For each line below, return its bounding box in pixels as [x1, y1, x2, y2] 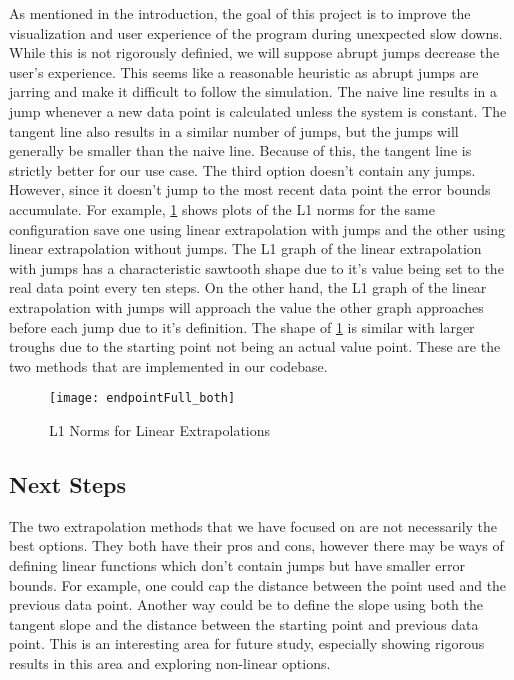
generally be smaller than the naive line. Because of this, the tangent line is [9, 140, 472, 161]
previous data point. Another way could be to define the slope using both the [9, 594, 484, 615]
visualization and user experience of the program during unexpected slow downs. [9, 22, 503, 43]
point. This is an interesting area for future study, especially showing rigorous [9, 633, 485, 654]
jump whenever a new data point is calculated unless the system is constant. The [9, 100, 507, 121]
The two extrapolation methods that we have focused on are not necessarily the [9, 515, 498, 536]
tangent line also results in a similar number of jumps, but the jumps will [9, 120, 459, 141]
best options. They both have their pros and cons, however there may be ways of [9, 535, 504, 556]
